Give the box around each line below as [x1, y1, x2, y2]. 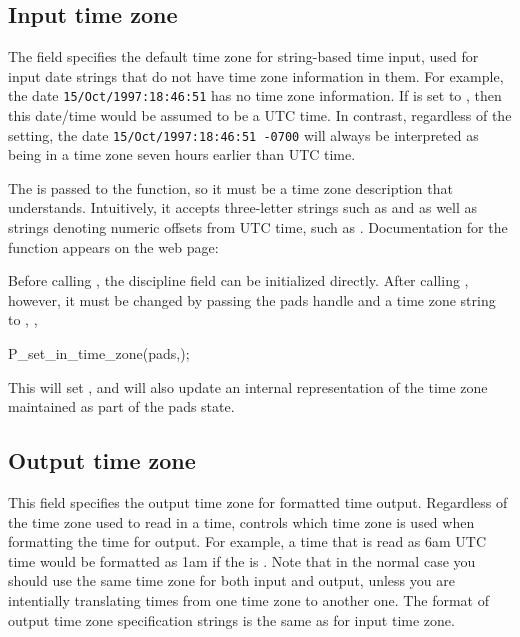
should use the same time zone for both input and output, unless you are [8, 570, 455, 591]
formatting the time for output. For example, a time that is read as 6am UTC [8, 531, 487, 552]
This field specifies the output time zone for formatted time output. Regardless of [8, 492, 508, 513]
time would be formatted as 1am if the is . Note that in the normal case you [8, 550, 476, 571]
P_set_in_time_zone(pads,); [8, 343, 190, 364]
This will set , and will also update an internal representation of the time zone [8, 376, 488, 397]
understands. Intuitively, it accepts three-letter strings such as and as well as [8, 197, 478, 218]
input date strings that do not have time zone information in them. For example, [8, 65, 504, 86]
